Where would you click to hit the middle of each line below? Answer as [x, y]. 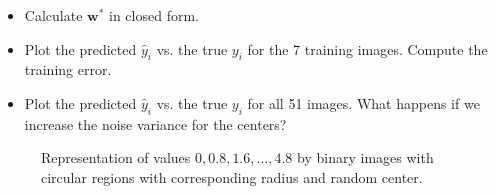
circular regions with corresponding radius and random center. [232, 176]
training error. [68, 69]
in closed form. [154, 15]
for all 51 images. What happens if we [363, 102]
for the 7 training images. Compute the [367, 48]
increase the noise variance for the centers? [155, 123]
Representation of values [116, 157]
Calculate [53, 15]
